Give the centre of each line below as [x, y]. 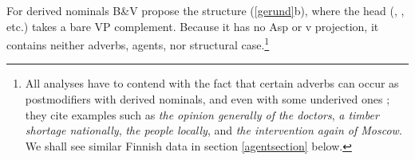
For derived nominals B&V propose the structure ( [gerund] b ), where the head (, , [206, 10]
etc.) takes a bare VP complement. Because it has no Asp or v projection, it [193, 26]
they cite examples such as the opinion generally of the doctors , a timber [202, 114]
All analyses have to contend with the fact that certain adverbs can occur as [212, 83]
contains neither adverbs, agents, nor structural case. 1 [138, 43]
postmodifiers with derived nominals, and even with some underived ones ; [207, 99]
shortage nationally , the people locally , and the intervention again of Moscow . [213, 130]
